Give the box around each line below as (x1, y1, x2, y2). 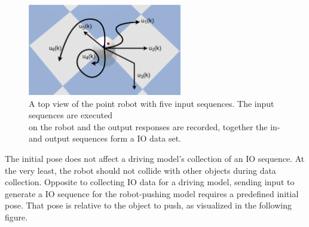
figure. (5, 210, 28, 223)
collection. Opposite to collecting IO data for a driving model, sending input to (5, 176, 295, 188)
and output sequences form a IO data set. (29, 132, 181, 145)
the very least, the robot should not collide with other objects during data (5, 164, 276, 176)
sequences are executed (29, 109, 113, 121)
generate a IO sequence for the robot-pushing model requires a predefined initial (5, 187, 299, 200)
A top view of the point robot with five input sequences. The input (29, 97, 274, 109)
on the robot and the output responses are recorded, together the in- (29, 120, 280, 133)
